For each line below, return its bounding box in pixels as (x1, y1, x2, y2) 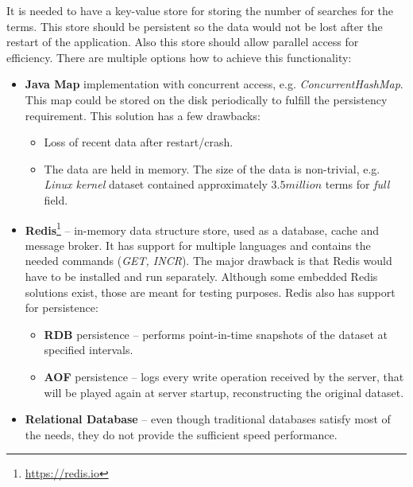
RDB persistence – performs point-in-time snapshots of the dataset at (44, 325, 388, 342)
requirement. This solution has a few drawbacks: (25, 107, 261, 123)
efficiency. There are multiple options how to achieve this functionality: (6, 49, 352, 65)
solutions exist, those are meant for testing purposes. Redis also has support (25, 283, 396, 300)
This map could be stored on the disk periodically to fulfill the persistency (25, 91, 388, 107)
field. (44, 191, 68, 208)
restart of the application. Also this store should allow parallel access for (6, 33, 359, 50)
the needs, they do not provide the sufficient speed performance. (25, 426, 338, 442)
